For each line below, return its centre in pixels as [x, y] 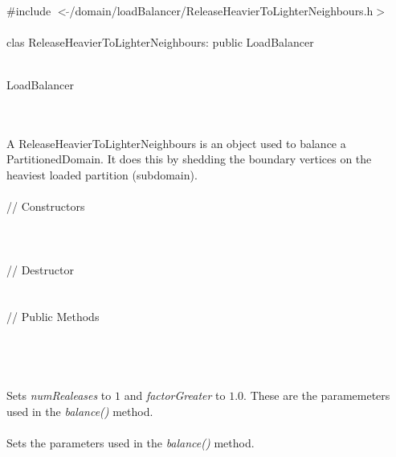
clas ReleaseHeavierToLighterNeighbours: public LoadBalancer [160, 41]
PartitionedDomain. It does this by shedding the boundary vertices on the [189, 159]
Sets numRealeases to [59, 395]
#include [29, 10]
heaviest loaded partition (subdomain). [102, 174]
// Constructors [46, 206]
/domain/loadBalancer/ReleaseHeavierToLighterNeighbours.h [221, 10]
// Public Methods [53, 317]
